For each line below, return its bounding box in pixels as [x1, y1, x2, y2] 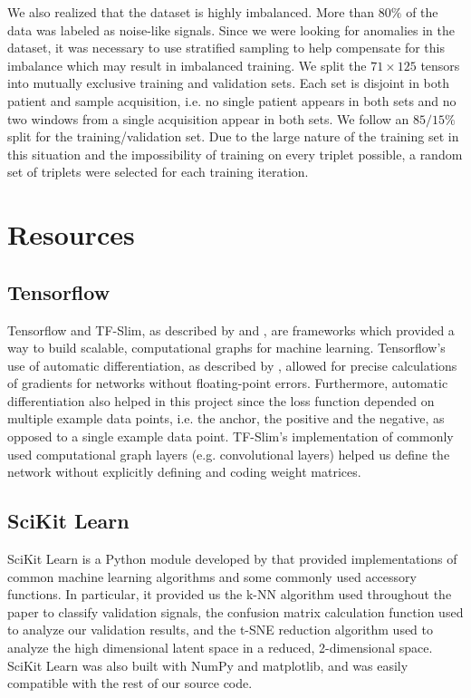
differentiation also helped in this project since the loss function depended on [7, 391, 435, 410]
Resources [7, 216, 135, 253]
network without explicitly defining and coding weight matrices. [7, 462, 361, 481]
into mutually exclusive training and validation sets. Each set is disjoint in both [7, 73, 450, 92]
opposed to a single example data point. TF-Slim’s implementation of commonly [7, 427, 454, 446]
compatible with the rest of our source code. [7, 674, 253, 693]
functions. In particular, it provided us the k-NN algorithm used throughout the [7, 585, 452, 604]
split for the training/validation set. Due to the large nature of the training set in [7, 127, 459, 146]
